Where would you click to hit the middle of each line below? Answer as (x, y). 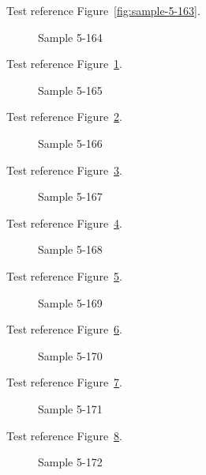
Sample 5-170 (70, 355)
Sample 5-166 (70, 143)
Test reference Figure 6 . (64, 329)
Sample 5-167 (70, 196)
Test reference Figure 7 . (64, 382)
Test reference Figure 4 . (64, 222)
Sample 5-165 (70, 90)
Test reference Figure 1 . (64, 64)
